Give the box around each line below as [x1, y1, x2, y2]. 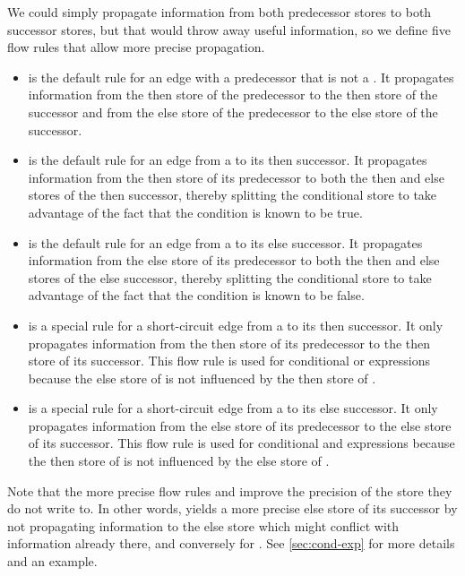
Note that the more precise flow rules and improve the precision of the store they [7, 481, 452, 500]
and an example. [7, 552, 98, 571]
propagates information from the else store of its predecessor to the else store [28, 416, 452, 434]
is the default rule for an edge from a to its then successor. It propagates [28, 150, 427, 169]
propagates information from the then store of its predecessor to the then [28, 333, 431, 352]
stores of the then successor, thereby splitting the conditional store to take [28, 185, 437, 204]
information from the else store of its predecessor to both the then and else [28, 251, 440, 270]
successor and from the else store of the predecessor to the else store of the [28, 102, 438, 121]
